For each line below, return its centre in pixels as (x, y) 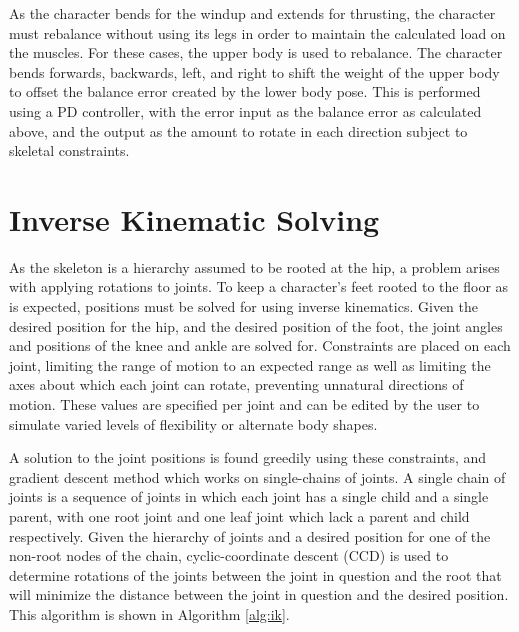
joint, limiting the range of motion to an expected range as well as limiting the (250, 364)
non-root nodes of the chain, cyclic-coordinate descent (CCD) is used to (229, 555)
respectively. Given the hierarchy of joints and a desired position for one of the (250, 535)
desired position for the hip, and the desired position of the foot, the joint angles (256, 325)
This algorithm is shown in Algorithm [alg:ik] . (149, 613)
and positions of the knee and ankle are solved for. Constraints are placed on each (260, 345)
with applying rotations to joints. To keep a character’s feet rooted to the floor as (259, 286)
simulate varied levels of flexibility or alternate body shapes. (193, 423)
